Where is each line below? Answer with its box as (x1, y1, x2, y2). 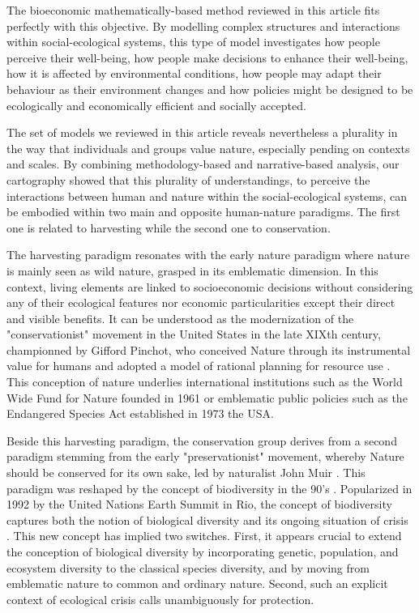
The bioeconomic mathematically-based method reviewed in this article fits (6, 2, 380, 18)
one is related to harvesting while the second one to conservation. (6, 219, 331, 236)
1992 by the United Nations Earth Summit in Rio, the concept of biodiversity (6, 496, 392, 513)
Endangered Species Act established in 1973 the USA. (6, 405, 274, 422)
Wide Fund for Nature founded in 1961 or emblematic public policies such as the (6, 389, 408, 406)
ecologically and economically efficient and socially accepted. (6, 96, 306, 113)
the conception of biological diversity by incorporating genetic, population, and (6, 543, 399, 560)
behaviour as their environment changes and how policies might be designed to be (6, 80, 413, 97)
